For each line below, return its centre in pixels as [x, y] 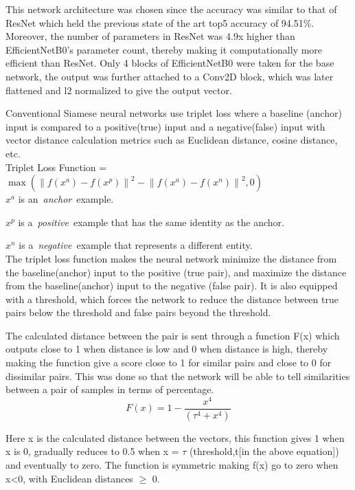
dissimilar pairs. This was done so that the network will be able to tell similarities [178, 376]
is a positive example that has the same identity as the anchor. [151, 222]
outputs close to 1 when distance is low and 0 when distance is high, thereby [167, 349]
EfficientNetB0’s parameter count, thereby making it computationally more [164, 49]
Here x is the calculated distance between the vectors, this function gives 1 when [175, 437]
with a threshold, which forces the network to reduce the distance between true [172, 299]
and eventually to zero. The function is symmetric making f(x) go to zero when [172, 465]
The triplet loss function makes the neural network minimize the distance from [171, 258]
